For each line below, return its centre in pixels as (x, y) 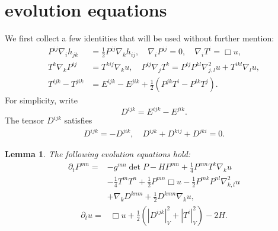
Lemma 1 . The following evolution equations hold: (98, 154)
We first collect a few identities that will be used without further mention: (140, 38)
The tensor (25, 120)
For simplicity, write (41, 100)
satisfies (78, 120)
